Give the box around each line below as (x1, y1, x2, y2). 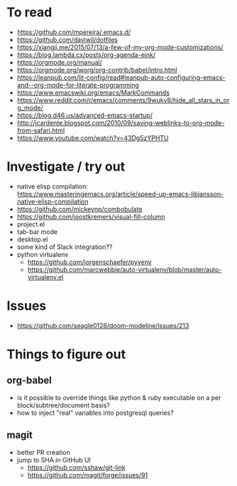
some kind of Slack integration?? (16, 243, 113, 251)
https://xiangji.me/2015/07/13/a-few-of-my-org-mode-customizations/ (16, 43, 224, 51)
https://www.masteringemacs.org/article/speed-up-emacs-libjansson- (16, 189, 224, 198)
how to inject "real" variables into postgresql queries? (16, 408, 175, 417)
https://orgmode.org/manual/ (16, 58, 102, 66)
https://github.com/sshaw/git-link (27, 463, 126, 472)
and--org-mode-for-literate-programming (16, 80, 140, 89)
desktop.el (16, 235, 48, 243)
